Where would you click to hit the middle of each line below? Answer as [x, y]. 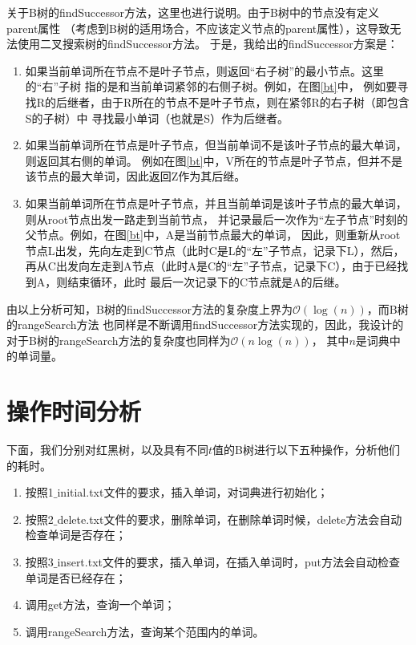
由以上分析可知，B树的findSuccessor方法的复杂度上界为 [149, 308]
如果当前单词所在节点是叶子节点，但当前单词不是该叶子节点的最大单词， [216, 145]
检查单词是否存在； [76, 535]
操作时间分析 [74, 411]
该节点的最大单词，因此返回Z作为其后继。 [135, 176]
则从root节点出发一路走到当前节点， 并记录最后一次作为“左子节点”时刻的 [216, 219]
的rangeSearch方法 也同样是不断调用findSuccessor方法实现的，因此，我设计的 [205, 325]
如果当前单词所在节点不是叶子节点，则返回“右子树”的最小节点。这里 [205, 70]
